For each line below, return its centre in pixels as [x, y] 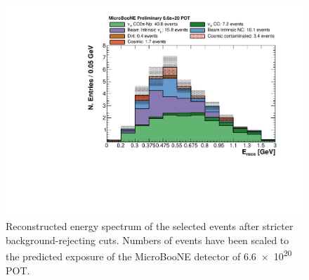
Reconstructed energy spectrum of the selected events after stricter [150, 226]
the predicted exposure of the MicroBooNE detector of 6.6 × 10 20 [149, 255]
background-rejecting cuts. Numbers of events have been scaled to [147, 240]
